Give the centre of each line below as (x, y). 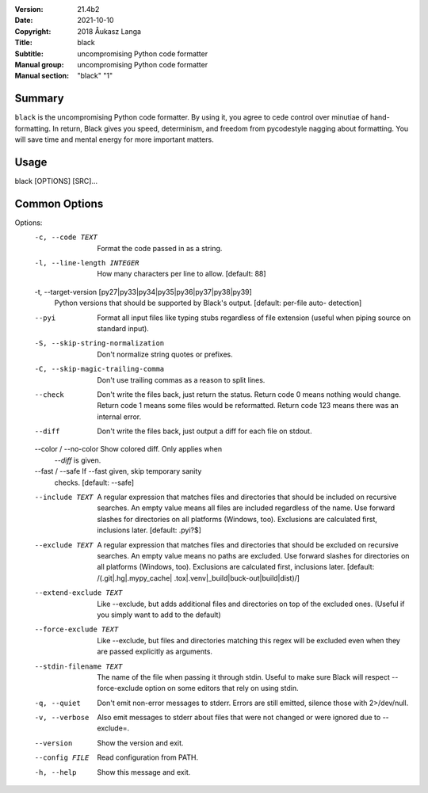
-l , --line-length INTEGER (87, 263)
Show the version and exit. (140, 743)
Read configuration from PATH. (147, 757)
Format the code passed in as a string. (160, 248)
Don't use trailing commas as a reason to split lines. (181, 379)
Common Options (59, 203)
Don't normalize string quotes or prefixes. (165, 354)
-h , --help (55, 772)
